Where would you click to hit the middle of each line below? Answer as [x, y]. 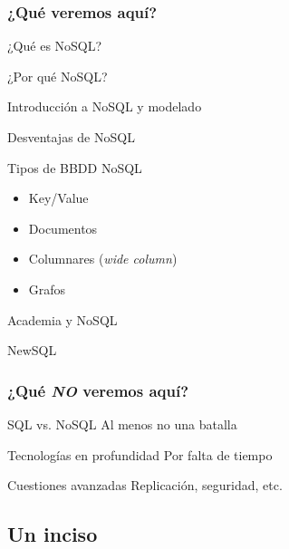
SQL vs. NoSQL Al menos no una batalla [122, 424]
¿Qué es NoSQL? [55, 46]
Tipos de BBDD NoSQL [75, 167]
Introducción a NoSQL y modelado [105, 106]
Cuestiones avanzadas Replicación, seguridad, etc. [145, 485]
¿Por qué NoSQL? [58, 76]
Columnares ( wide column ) [103, 259]
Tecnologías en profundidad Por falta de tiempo [140, 454]
